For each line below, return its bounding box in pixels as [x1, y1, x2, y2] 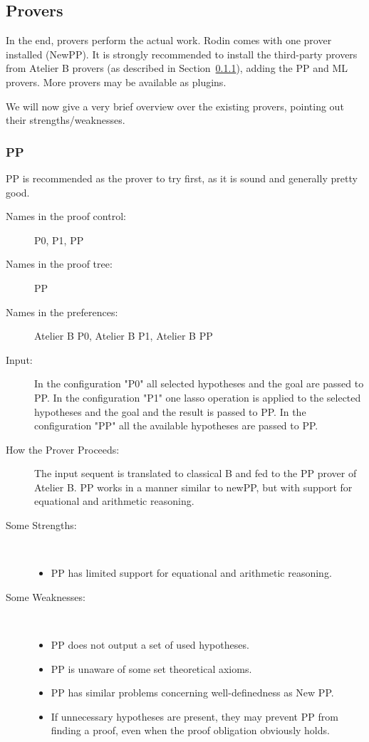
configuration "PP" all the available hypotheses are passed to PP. [34, 418, 318, 433]
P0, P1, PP [34, 232, 84, 247]
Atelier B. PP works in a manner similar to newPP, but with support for [34, 479, 353, 494]
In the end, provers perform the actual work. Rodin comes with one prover [6, 33, 332, 48]
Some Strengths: [6, 518, 77, 533]
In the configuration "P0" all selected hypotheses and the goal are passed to [34, 376, 364, 391]
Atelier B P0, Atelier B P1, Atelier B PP [34, 328, 213, 343]
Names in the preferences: [6, 304, 118, 319]
